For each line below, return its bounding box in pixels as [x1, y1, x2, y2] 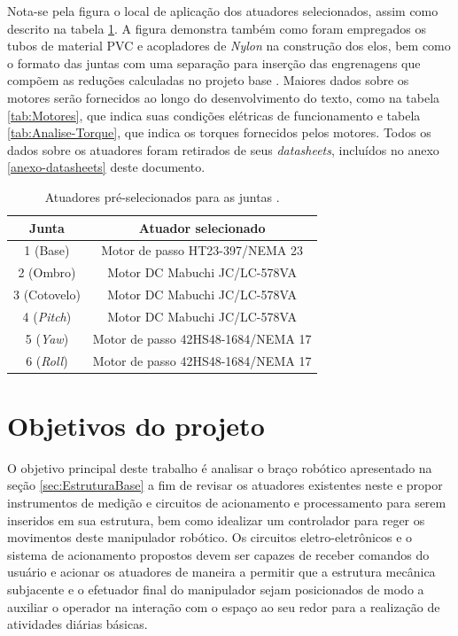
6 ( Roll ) [26, 351, 68, 369]
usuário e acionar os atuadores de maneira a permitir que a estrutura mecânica [7, 562, 436, 581]
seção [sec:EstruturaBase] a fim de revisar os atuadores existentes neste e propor [7, 476, 443, 494]
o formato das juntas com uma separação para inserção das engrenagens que [7, 53, 421, 72]
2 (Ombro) [18, 263, 76, 282]
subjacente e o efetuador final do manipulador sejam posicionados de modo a [7, 579, 424, 598]
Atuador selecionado [138, 218, 266, 237]
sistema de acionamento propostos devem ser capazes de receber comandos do [7, 545, 430, 563]
